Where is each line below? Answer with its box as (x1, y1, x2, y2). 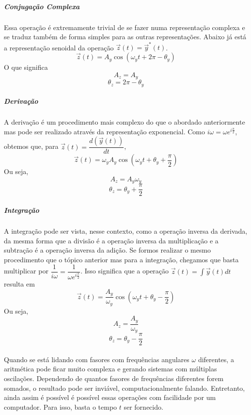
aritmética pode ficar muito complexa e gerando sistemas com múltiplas (4, 364, 217, 374)
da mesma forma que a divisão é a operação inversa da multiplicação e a (4, 235, 219, 245)
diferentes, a (198, 354, 234, 364)
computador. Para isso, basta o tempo (4, 401, 117, 412)
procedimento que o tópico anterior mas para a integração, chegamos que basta (4, 254, 239, 264)
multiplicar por (4, 266, 48, 276)
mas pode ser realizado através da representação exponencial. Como (4, 126, 205, 136)
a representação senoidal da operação (4, 42, 114, 52)
